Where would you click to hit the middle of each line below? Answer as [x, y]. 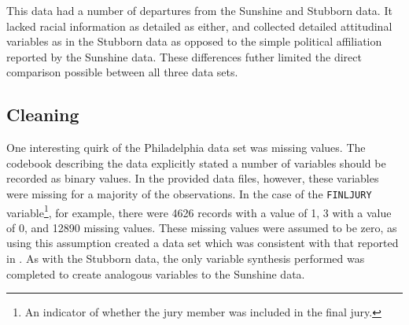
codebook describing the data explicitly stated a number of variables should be [196, 162]
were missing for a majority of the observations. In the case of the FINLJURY [189, 193]
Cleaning [43, 114]
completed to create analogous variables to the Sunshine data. [156, 273]
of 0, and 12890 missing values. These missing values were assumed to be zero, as [202, 227]
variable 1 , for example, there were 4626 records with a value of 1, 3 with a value [199, 211]
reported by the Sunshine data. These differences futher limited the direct [184, 56]
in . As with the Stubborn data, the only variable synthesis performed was [186, 259]
